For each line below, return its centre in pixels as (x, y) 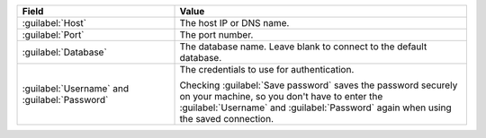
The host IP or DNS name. (234, 23)
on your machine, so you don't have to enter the (281, 96)
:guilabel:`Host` (54, 23)
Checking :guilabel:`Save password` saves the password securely (319, 85)
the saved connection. (227, 119)
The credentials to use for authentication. (267, 69)
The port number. (216, 34)
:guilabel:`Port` (53, 34)
